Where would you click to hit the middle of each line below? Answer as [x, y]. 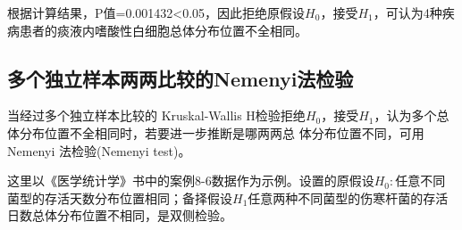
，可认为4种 [407, 12]
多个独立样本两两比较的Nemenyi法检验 [181, 78]
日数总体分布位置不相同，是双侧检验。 [120, 215]
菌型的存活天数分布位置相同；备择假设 [120, 197]
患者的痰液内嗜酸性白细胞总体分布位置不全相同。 [163, 30]
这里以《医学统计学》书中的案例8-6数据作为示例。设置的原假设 [191, 181]
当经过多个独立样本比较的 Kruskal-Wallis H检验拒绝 [156, 115]
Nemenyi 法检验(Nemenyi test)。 [99, 150]
